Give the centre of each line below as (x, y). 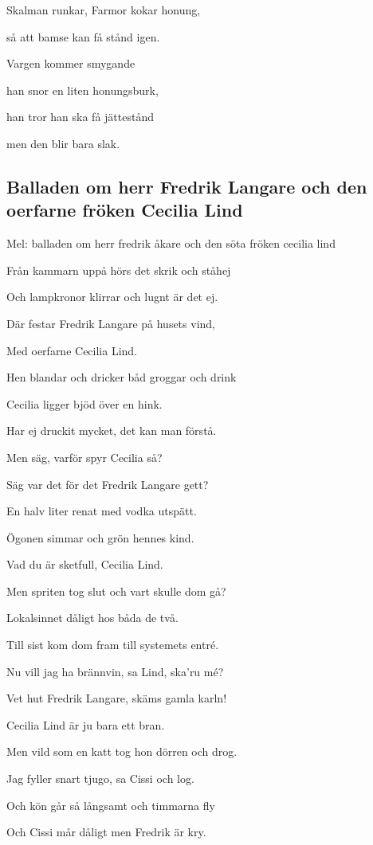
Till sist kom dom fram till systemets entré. (113, 645)
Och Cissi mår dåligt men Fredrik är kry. (106, 832)
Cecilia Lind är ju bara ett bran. (86, 724)
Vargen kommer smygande (71, 63)
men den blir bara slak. (63, 143)
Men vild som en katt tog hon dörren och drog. (122, 751)
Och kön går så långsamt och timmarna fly (111, 805)
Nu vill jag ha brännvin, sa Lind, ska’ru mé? (115, 671)
